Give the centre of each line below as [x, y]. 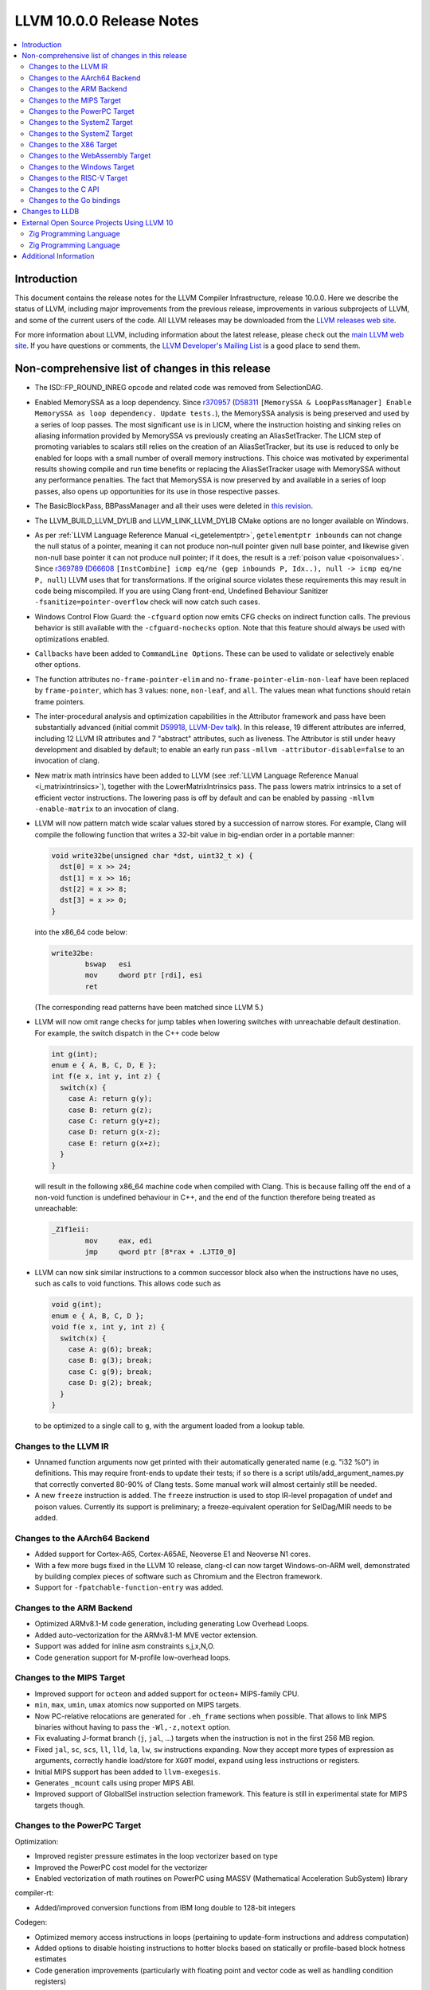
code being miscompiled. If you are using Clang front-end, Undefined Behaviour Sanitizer [182, 591]
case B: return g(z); [110, 1110]
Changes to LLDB [51, 212]
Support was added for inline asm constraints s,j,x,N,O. [125, 1646]
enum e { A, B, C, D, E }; [104, 1065]
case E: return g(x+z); [114, 1143]
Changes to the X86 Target [73, 145]
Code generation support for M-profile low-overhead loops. [133, 1657]
